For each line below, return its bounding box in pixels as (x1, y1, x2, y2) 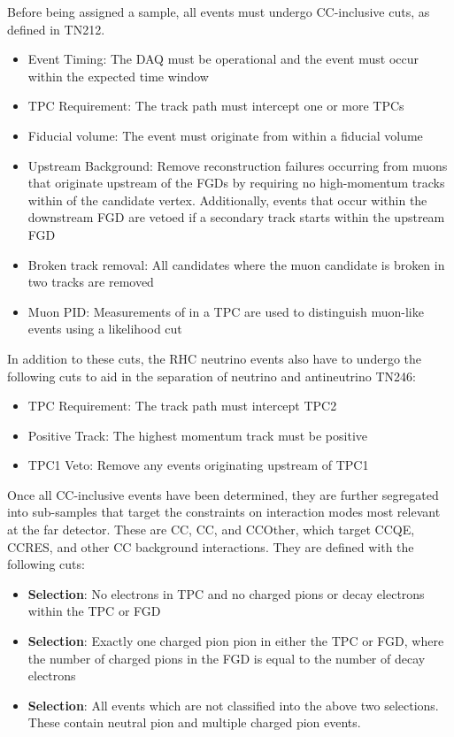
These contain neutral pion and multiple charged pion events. (27, 713, 361, 732)
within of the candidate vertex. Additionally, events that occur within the (27, 190, 427, 209)
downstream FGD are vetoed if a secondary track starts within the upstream (27, 208, 445, 226)
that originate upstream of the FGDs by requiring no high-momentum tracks (27, 173, 445, 192)
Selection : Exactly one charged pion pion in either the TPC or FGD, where (27, 632, 444, 650)
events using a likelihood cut (27, 319, 182, 338)
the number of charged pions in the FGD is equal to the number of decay (27, 649, 426, 667)
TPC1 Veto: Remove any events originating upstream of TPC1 (27, 456, 369, 474)
